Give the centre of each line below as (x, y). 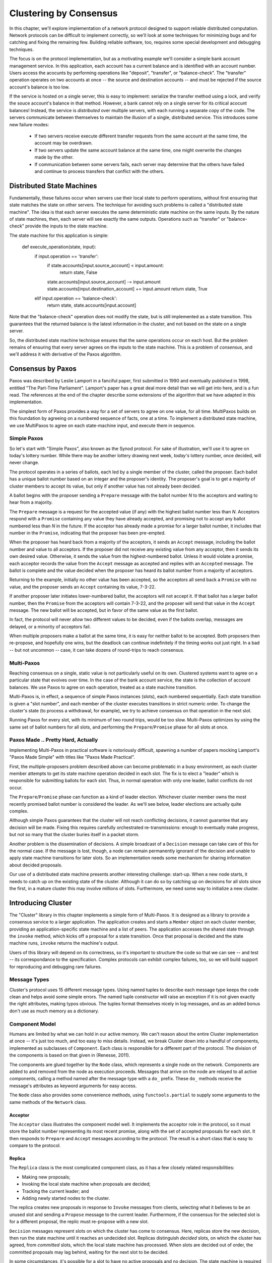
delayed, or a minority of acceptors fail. (50, 626)
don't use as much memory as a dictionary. (54, 1011)
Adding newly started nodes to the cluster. (66, 1198)
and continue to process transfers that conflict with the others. (99, 171)
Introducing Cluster (41, 903)
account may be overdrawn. (64, 143)
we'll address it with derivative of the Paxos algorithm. (65, 354)
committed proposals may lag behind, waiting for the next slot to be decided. (89, 1252)
